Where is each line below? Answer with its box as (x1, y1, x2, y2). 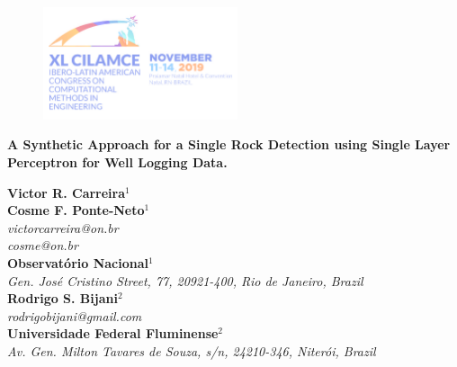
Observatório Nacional (7, 254, 148, 272)
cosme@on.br (7, 236, 78, 255)
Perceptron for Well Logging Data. (7, 153, 228, 172)
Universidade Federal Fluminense (7, 324, 219, 343)
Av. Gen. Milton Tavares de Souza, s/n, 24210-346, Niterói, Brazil (7, 341, 376, 360)
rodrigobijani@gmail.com (7, 306, 142, 325)
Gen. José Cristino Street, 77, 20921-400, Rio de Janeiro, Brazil (7, 271, 363, 290)
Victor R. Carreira (7, 183, 126, 201)
